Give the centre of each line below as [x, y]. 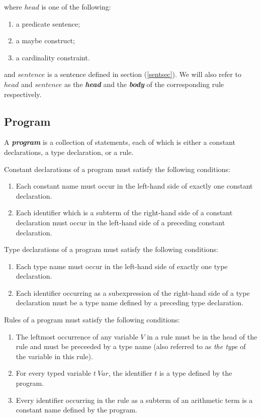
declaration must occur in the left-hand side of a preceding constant [120, 222]
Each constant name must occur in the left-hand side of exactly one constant [134, 186]
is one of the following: [76, 7]
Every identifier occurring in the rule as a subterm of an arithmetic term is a [134, 400]
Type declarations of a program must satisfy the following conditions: [111, 249]
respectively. [23, 94]
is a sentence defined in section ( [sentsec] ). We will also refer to [144, 74]
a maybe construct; [45, 40]
